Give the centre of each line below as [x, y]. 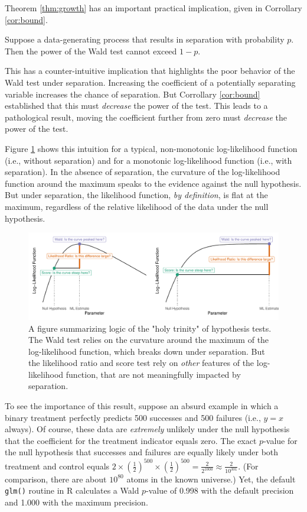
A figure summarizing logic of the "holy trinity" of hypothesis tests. [150, 328]
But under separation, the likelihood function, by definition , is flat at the [136, 195]
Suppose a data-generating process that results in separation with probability [145, 39]
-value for [280, 440]
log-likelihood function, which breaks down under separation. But [147, 351]
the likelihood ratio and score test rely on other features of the [141, 363]
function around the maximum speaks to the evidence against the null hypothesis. [153, 183]
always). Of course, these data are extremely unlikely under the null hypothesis [147, 429]
